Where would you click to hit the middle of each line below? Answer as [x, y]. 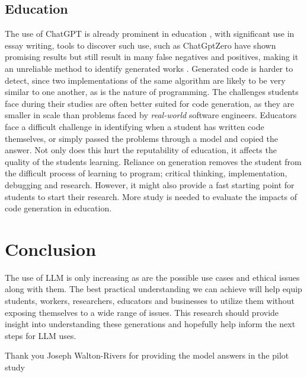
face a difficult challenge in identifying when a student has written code [135, 126]
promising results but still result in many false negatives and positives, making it [152, 57]
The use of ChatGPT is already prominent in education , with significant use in [150, 34]
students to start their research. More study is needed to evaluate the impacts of [151, 196]
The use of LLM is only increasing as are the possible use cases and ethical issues [152, 277]
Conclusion [51, 248]
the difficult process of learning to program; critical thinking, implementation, [146, 173]
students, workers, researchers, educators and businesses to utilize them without [150, 301]
